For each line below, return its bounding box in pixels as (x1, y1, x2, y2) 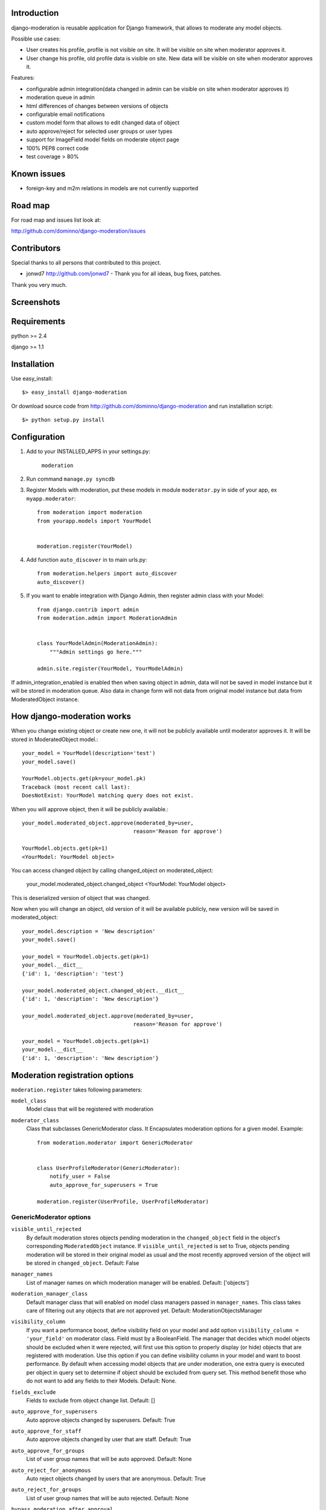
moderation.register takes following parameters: (11, 1086, 142, 1093)
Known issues (11, 169, 66, 179)
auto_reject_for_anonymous (11, 1467, 91, 1474)
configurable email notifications (26, 111, 105, 118)
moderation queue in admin (26, 94, 95, 101)
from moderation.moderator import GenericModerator (37, 1139, 193, 1146)
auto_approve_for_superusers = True (49, 1181, 158, 1188)
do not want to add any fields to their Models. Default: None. (26, 1377, 177, 1384)
